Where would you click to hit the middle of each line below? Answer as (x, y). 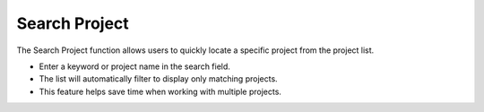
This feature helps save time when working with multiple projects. (160, 91)
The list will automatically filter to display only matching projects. (158, 79)
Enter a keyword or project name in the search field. (134, 66)
